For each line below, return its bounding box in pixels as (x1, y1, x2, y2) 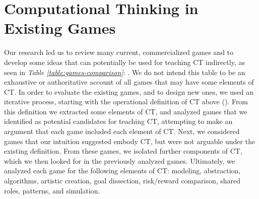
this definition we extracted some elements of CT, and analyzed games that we (4, 106, 247, 116)
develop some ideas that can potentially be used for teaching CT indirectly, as (4, 56, 245, 67)
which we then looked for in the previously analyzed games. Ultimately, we (4, 155, 235, 166)
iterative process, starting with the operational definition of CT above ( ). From (4, 96, 248, 107)
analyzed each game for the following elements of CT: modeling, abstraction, (4, 165, 241, 176)
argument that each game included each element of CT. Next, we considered (4, 126, 240, 137)
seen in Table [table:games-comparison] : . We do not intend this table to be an (4, 67, 245, 77)
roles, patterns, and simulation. (4, 185, 100, 195)
